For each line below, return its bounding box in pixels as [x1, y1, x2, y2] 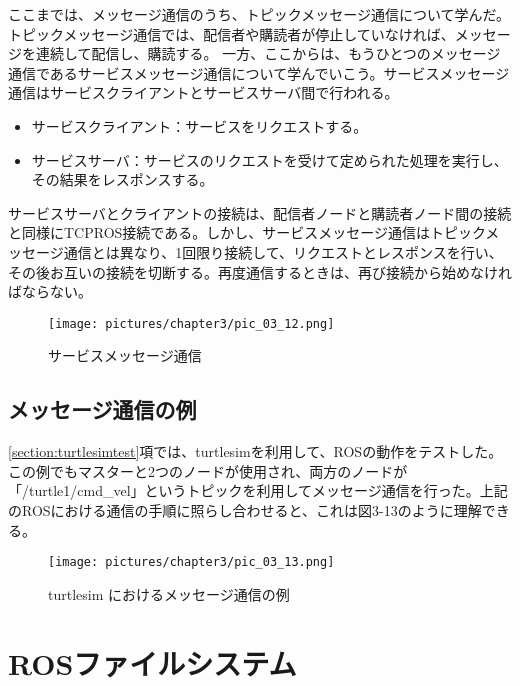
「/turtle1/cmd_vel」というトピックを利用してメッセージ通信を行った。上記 [8, 480, 508, 501]
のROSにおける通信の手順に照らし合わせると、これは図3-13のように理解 [8, 499, 482, 520]
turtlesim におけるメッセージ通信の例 [48, 583, 290, 604]
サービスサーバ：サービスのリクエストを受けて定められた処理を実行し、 [31, 149, 508, 170]
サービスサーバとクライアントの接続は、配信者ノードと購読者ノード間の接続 [8, 202, 512, 223]
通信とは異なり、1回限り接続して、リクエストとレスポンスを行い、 [63, 241, 503, 262]
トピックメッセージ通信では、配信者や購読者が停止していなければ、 [8, 23, 455, 44]
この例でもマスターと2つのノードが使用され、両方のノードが [8, 460, 408, 481]
